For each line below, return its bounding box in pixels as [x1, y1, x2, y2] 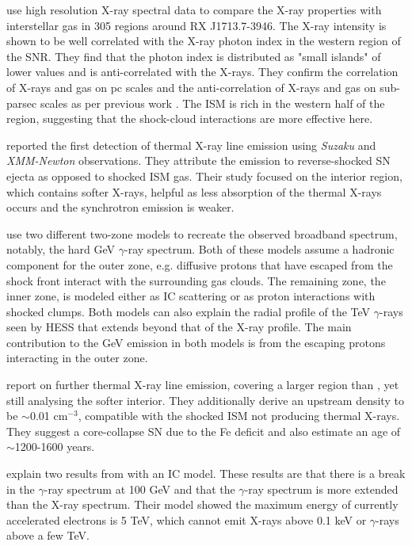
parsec [6, 94, 37, 111]
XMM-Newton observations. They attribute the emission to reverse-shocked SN [6, 152, 391, 169]
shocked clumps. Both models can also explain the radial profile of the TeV [6, 303, 371, 319]
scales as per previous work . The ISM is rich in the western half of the [40, 94, 385, 111]
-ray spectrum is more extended [244, 480, 399, 497]
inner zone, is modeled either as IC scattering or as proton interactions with [6, 288, 376, 304]
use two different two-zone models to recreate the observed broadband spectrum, [6, 225, 398, 242]
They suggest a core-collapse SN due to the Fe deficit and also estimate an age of [6, 422, 401, 439]
